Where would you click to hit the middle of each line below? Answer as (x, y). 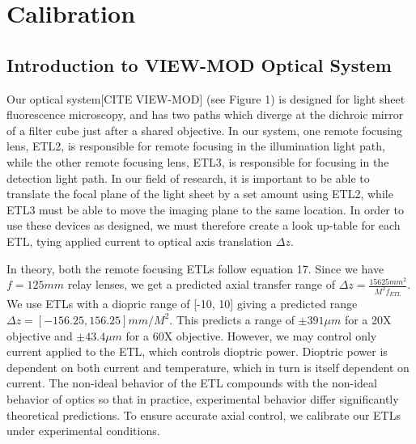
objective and (40, 335)
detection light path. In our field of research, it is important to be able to (188, 178)
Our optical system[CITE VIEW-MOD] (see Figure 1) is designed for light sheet (206, 98)
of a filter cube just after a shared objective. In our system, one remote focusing (205, 130)
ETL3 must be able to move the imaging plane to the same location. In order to (205, 209)
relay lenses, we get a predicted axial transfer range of (201, 284)
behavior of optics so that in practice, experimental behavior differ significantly (203, 398)
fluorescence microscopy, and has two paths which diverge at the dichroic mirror (205, 114)
